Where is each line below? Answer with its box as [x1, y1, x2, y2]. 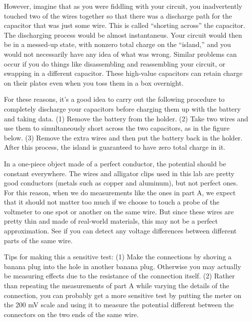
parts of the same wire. [4, 235, 73, 245]
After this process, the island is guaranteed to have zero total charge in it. [4, 142, 226, 152]
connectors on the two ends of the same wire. [4, 309, 139, 319]
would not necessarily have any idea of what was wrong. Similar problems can [4, 48, 237, 59]
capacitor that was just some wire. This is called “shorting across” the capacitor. [4, 20, 245, 30]
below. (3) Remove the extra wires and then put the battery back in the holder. [4, 132, 243, 142]
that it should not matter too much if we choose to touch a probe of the [4, 197, 220, 207]
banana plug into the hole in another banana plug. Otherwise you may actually [4, 261, 241, 271]
